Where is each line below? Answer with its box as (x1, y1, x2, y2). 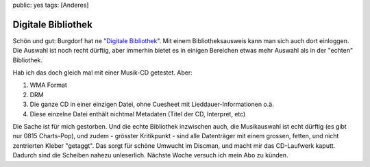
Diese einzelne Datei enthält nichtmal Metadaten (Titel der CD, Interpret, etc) (29, 110, 246, 118)
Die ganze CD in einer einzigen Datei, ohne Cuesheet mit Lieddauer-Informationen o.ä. (29, 100, 274, 109)
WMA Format (29, 81, 68, 89)
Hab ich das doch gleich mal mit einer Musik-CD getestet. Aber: (12, 68, 193, 77)
